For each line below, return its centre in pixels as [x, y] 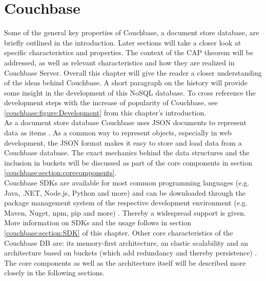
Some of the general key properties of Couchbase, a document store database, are [132, 32]
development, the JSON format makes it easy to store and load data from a [123, 142]
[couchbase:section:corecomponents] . [60, 172]
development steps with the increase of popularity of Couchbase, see [111, 102]
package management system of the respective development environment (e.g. [126, 203]
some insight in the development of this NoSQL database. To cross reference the [130, 92]
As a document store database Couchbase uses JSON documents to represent [125, 122]
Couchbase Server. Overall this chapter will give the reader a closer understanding [133, 72]
